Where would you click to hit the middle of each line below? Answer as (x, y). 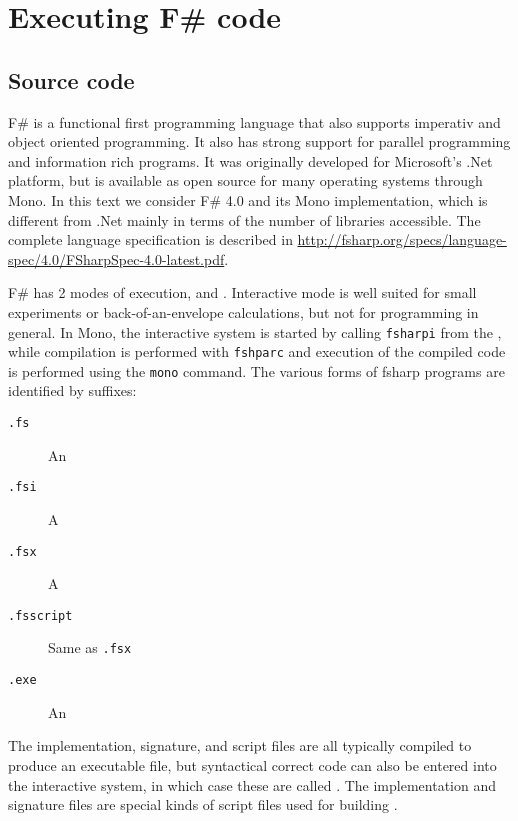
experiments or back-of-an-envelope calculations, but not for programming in (243, 311)
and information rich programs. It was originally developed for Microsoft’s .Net (250, 160)
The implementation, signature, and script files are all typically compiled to (240, 745)
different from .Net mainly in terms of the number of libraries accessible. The (244, 219)
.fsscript (40, 615)
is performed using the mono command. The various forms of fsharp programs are (256, 370)
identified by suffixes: (72, 390)
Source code (71, 79)
